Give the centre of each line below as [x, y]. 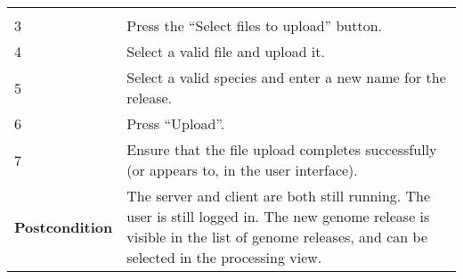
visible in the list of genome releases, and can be [277, 237]
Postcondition [64, 226]
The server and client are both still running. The [279, 196]
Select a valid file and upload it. [226, 51]
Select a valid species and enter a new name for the [286, 77]
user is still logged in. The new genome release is [278, 216]
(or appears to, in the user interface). [242, 170]
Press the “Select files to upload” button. [255, 25]
